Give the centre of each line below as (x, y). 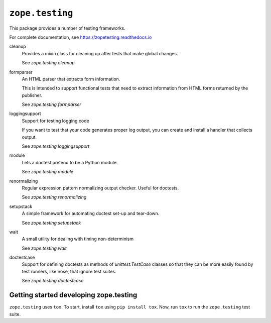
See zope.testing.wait (44, 248)
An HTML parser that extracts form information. (71, 79)
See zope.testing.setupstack (51, 223)
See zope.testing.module (48, 172)
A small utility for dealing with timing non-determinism (78, 239)
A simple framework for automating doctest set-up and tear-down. (91, 213)
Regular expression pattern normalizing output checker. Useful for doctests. (100, 188)
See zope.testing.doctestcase (53, 281)
